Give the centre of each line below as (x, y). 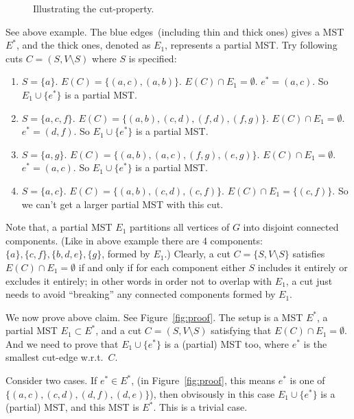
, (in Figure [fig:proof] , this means (203, 380)
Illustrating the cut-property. (94, 8)
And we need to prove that (62, 343)
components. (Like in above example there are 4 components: (134, 240)
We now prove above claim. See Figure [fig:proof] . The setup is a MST (154, 317)
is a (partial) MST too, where (227, 343)
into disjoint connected (291, 227)
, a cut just (309, 280)
